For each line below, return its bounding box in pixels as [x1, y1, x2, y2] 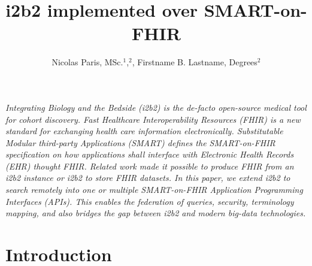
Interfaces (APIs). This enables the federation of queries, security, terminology [5, 195, 294, 207]
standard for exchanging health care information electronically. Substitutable [5, 125, 283, 137]
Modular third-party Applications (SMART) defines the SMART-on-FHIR [5, 136, 275, 149]
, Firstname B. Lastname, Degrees [132, 56, 258, 68]
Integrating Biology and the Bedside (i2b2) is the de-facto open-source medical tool [5, 101, 307, 113]
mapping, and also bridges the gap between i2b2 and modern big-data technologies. [5, 207, 306, 219]
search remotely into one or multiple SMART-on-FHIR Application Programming [5, 183, 303, 196]
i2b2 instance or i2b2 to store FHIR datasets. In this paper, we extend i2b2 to [5, 171, 290, 184]
